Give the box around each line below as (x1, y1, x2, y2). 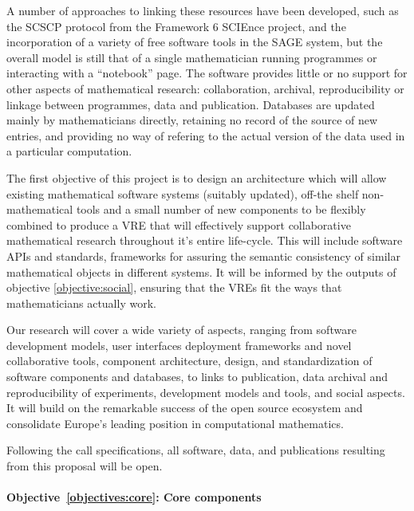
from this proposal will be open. (6, 458, 163, 474)
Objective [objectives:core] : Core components (6, 489, 262, 505)
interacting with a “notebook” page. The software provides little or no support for (6, 65, 408, 81)
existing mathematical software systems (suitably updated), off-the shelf (6, 185, 359, 202)
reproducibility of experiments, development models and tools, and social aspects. (6, 383, 405, 400)
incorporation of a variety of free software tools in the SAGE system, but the (6, 33, 383, 50)
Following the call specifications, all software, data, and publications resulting (6, 442, 385, 458)
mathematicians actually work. (6, 294, 156, 311)
